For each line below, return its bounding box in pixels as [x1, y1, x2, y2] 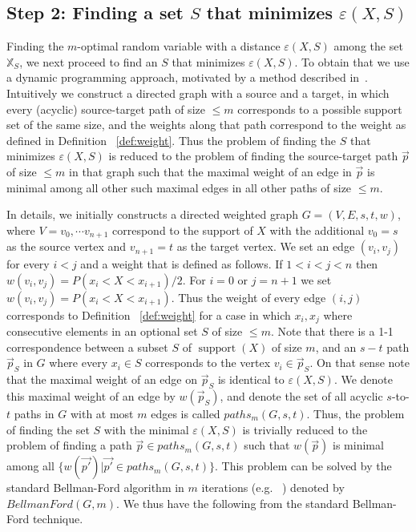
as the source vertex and [6, 238, 127, 255]
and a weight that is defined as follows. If [80, 256, 283, 272]
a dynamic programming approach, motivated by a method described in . [6, 69, 368, 86]
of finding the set [6, 421, 90, 437]
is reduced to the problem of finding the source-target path [108, 147, 398, 164]
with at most [70, 405, 134, 422]
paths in [14, 405, 55, 422]
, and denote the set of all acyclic [220, 388, 383, 405]
